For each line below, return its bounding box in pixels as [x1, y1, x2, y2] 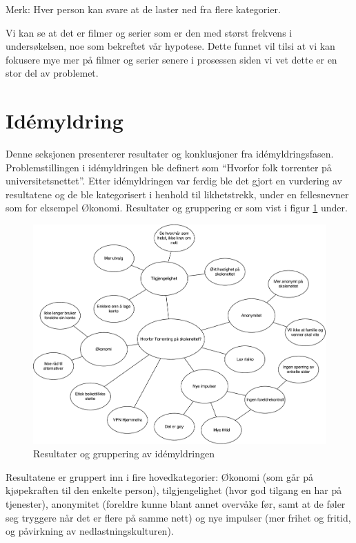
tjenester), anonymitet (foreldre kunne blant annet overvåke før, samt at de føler [6, 496, 346, 511]
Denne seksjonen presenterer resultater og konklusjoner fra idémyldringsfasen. [6, 146, 334, 161]
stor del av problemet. [6, 66, 99, 80]
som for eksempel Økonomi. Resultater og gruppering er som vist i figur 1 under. [6, 200, 348, 215]
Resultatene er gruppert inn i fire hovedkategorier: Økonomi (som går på [6, 469, 313, 484]
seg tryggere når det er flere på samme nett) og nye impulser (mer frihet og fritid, [6, 510, 351, 524]
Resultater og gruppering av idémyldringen [33, 446, 215, 461]
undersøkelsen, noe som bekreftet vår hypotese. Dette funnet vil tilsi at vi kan [6, 39, 335, 53]
